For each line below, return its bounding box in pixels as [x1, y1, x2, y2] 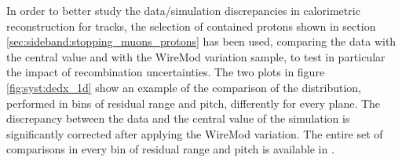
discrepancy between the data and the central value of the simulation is [6, 110, 350, 127]
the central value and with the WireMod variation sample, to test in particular [6, 48, 386, 64]
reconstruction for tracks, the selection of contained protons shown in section [6, 17, 376, 34]
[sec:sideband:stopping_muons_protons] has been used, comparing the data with [6, 33, 397, 50]
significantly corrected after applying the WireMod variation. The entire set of [6, 125, 383, 142]
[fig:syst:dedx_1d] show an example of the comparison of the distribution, [6, 79, 362, 95]
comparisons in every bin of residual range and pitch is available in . [6, 141, 334, 157]
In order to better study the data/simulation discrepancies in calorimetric [6, 2, 360, 18]
